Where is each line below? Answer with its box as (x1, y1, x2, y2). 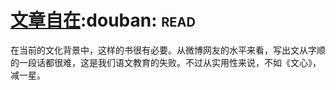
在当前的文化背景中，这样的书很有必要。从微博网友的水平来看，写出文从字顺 (10, 44, 326, 56)
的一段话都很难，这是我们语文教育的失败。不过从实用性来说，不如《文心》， (10, 56, 322, 68)
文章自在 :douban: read (10, 9, 196, 32)
